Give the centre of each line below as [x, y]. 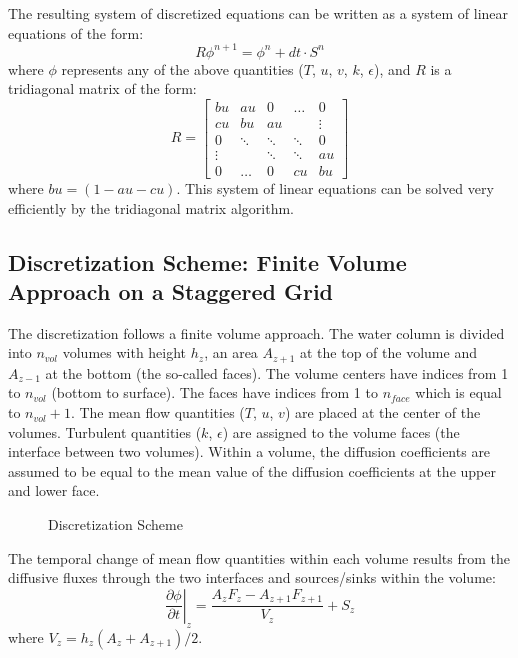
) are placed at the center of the [382, 412]
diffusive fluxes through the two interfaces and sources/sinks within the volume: [252, 577]
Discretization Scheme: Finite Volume [207, 261]
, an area [231, 352]
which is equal [458, 392]
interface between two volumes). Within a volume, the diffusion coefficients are [249, 451]
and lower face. [54, 490]
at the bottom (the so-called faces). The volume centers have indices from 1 [277, 372]
